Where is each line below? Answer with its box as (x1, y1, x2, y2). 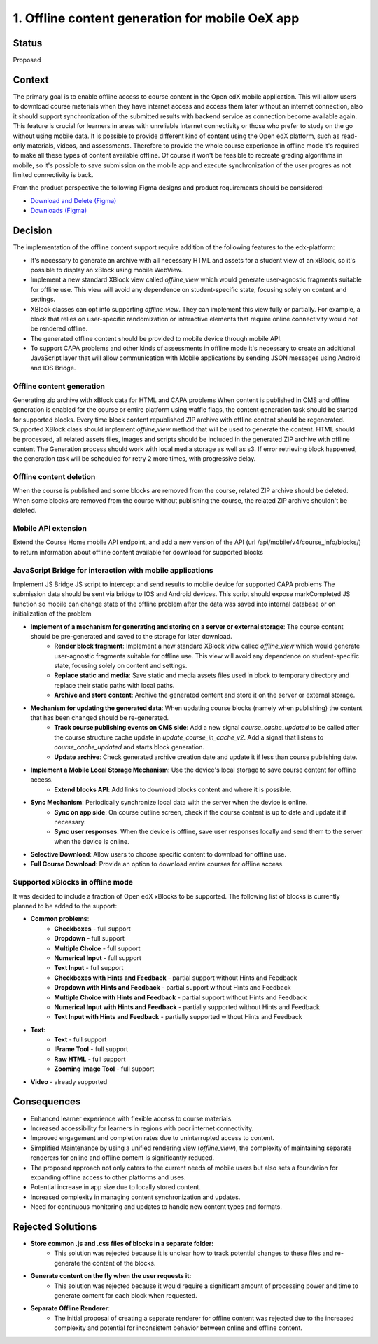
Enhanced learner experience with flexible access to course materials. (30, 1114, 234, 1123)
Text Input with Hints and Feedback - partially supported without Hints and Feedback (54, 1013, 302, 1021)
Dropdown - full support (54, 934, 125, 943)
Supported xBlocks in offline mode (13, 878, 133, 887)
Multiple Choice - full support (54, 944, 141, 952)
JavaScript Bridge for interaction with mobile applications (13, 565, 213, 575)
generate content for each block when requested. (54, 1291, 197, 1299)
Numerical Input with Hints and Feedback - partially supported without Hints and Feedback (54, 1002, 321, 1011)
